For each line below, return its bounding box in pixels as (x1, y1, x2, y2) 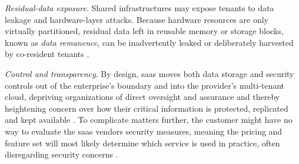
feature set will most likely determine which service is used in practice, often (5, 136, 280, 149)
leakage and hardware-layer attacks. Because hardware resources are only (5, 13, 268, 25)
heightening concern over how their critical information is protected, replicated (5, 102, 288, 114)
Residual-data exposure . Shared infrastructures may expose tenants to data (5, 2, 274, 14)
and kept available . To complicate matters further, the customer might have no (5, 113, 293, 126)
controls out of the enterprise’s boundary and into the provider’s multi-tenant (5, 79, 285, 91)
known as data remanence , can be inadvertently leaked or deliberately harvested (5, 36, 294, 48)
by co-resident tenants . (5, 48, 89, 60)
